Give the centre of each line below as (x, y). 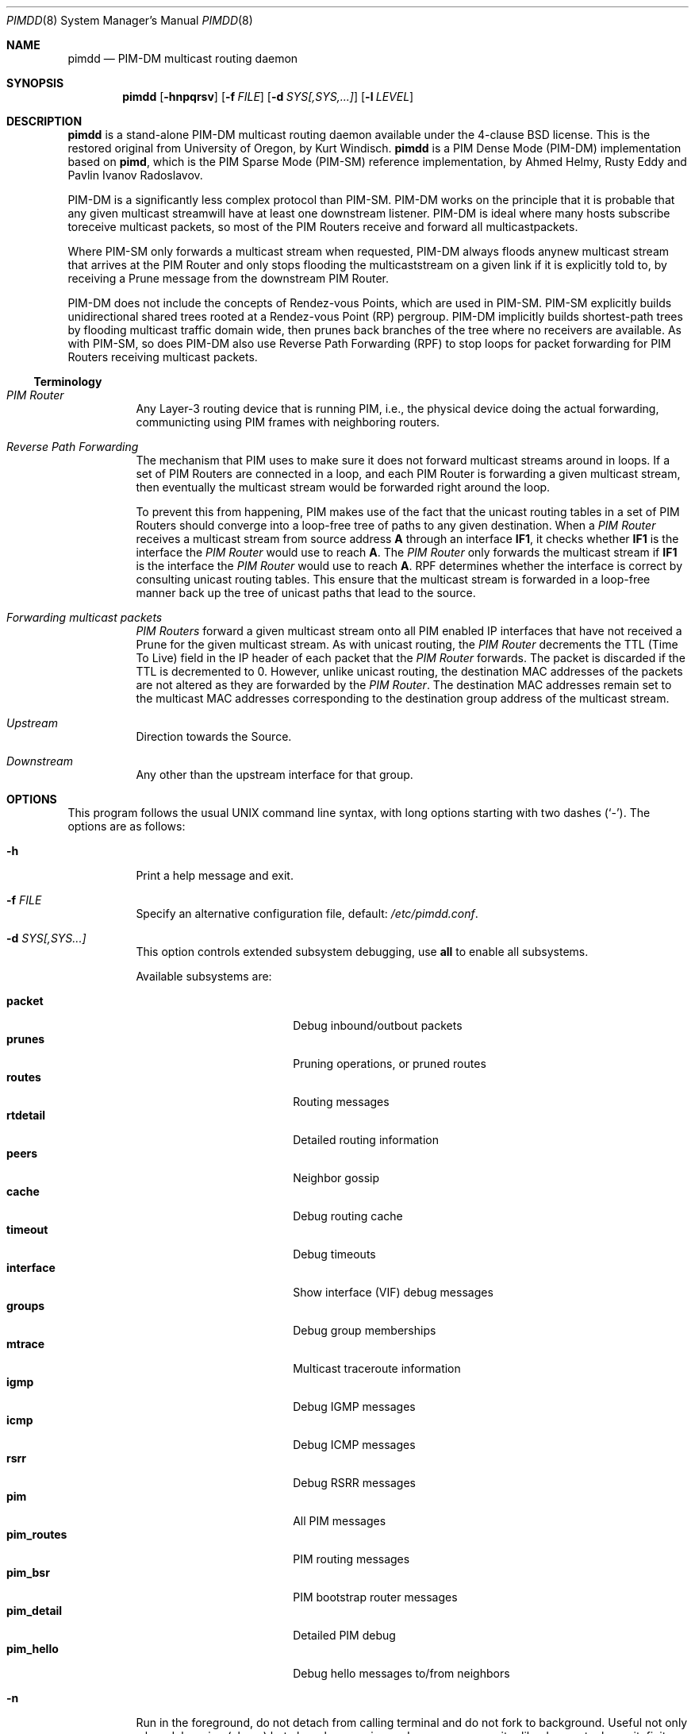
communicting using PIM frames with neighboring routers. (288, 422)
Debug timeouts (334, 1254)
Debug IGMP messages (354, 1406)
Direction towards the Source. (214, 736)
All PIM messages (340, 1521)
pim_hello (33, 1649)
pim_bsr (28, 1572)
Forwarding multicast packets (84, 617)
